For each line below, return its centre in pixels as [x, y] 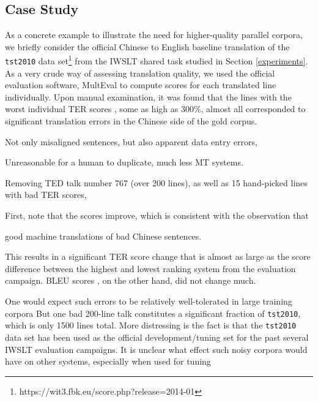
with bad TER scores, [46, 195]
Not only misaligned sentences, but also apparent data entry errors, [131, 141]
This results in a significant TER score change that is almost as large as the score [158, 256]
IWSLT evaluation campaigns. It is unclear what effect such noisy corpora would [156, 349]
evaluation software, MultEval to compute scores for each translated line [141, 85]
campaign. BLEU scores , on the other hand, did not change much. [131, 280]
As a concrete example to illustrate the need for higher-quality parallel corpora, [154, 35]
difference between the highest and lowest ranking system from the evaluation [150, 268]
